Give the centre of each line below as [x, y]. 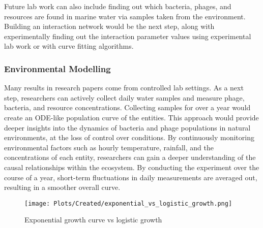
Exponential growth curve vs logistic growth [93, 220]
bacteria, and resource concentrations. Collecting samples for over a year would [127, 107]
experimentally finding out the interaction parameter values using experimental [128, 36]
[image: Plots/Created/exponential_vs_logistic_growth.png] [128, 203]
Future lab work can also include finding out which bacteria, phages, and [118, 6]
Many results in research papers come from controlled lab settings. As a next [124, 88]
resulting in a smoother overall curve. [62, 187]
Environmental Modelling [57, 68]
